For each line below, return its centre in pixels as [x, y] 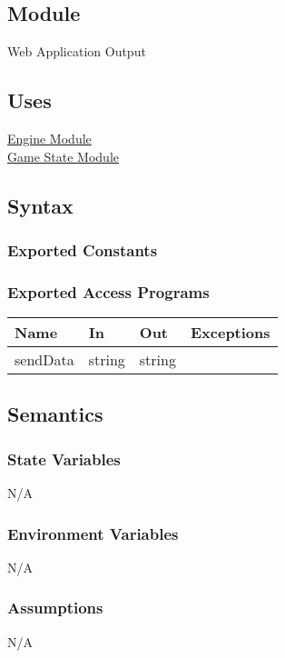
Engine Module [49, 138]
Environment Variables [93, 533]
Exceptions [230, 333]
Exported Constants [83, 249]
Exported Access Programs [108, 291]
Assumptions [55, 608]
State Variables [64, 459]
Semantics [55, 414]
